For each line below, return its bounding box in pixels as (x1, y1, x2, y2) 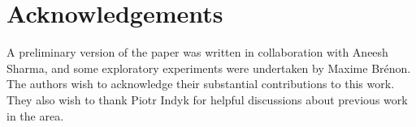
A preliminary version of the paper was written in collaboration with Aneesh (6, 44, 388, 61)
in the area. (6, 107, 64, 124)
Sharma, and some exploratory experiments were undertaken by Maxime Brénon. (6, 59, 411, 76)
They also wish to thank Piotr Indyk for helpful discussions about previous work (6, 91, 408, 108)
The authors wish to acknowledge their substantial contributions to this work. (6, 75, 395, 92)
